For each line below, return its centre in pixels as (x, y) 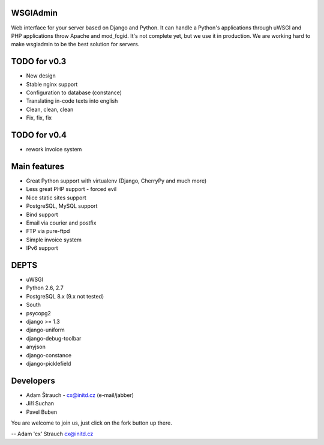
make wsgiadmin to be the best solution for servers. (75, 44)
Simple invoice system (54, 240)
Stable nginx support (52, 84)
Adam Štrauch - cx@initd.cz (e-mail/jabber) (80, 395)
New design (41, 76)
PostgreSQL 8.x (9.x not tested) (65, 296)
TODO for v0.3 (39, 62)
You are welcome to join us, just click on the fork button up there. (91, 423)
